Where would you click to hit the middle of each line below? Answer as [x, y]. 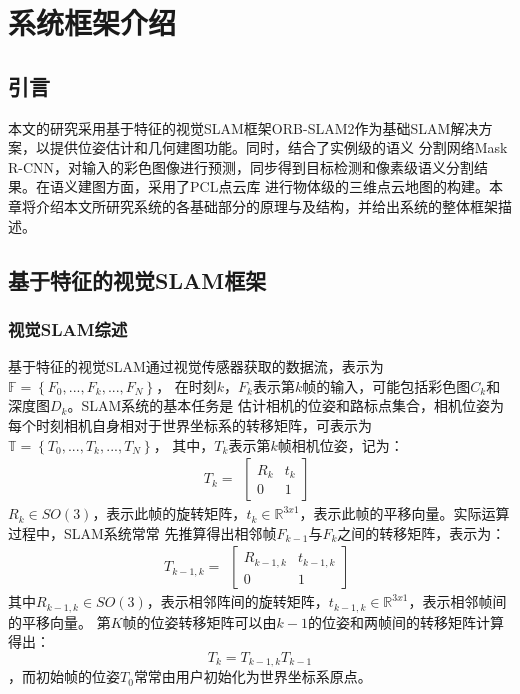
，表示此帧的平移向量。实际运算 [404, 513]
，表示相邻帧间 [457, 601]
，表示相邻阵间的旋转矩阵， [237, 601]
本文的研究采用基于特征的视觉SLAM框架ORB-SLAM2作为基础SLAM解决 [243, 127]
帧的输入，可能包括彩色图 [386, 385]
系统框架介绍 [92, 22]
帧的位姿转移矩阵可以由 [199, 621]
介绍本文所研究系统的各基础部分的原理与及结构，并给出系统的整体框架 [266, 205]
